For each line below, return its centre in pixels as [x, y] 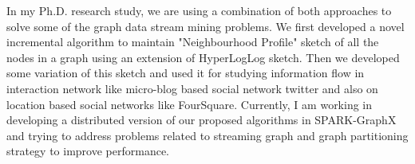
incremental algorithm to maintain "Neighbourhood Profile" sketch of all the [193, 42]
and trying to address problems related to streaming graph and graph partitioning [207, 135]
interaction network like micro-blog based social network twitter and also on [192, 88]
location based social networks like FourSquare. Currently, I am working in [190, 104]
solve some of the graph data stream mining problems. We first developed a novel [206, 26]
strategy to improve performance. [88, 151]
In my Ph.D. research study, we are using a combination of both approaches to [199, 10]
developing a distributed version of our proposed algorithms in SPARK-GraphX [202, 120]
